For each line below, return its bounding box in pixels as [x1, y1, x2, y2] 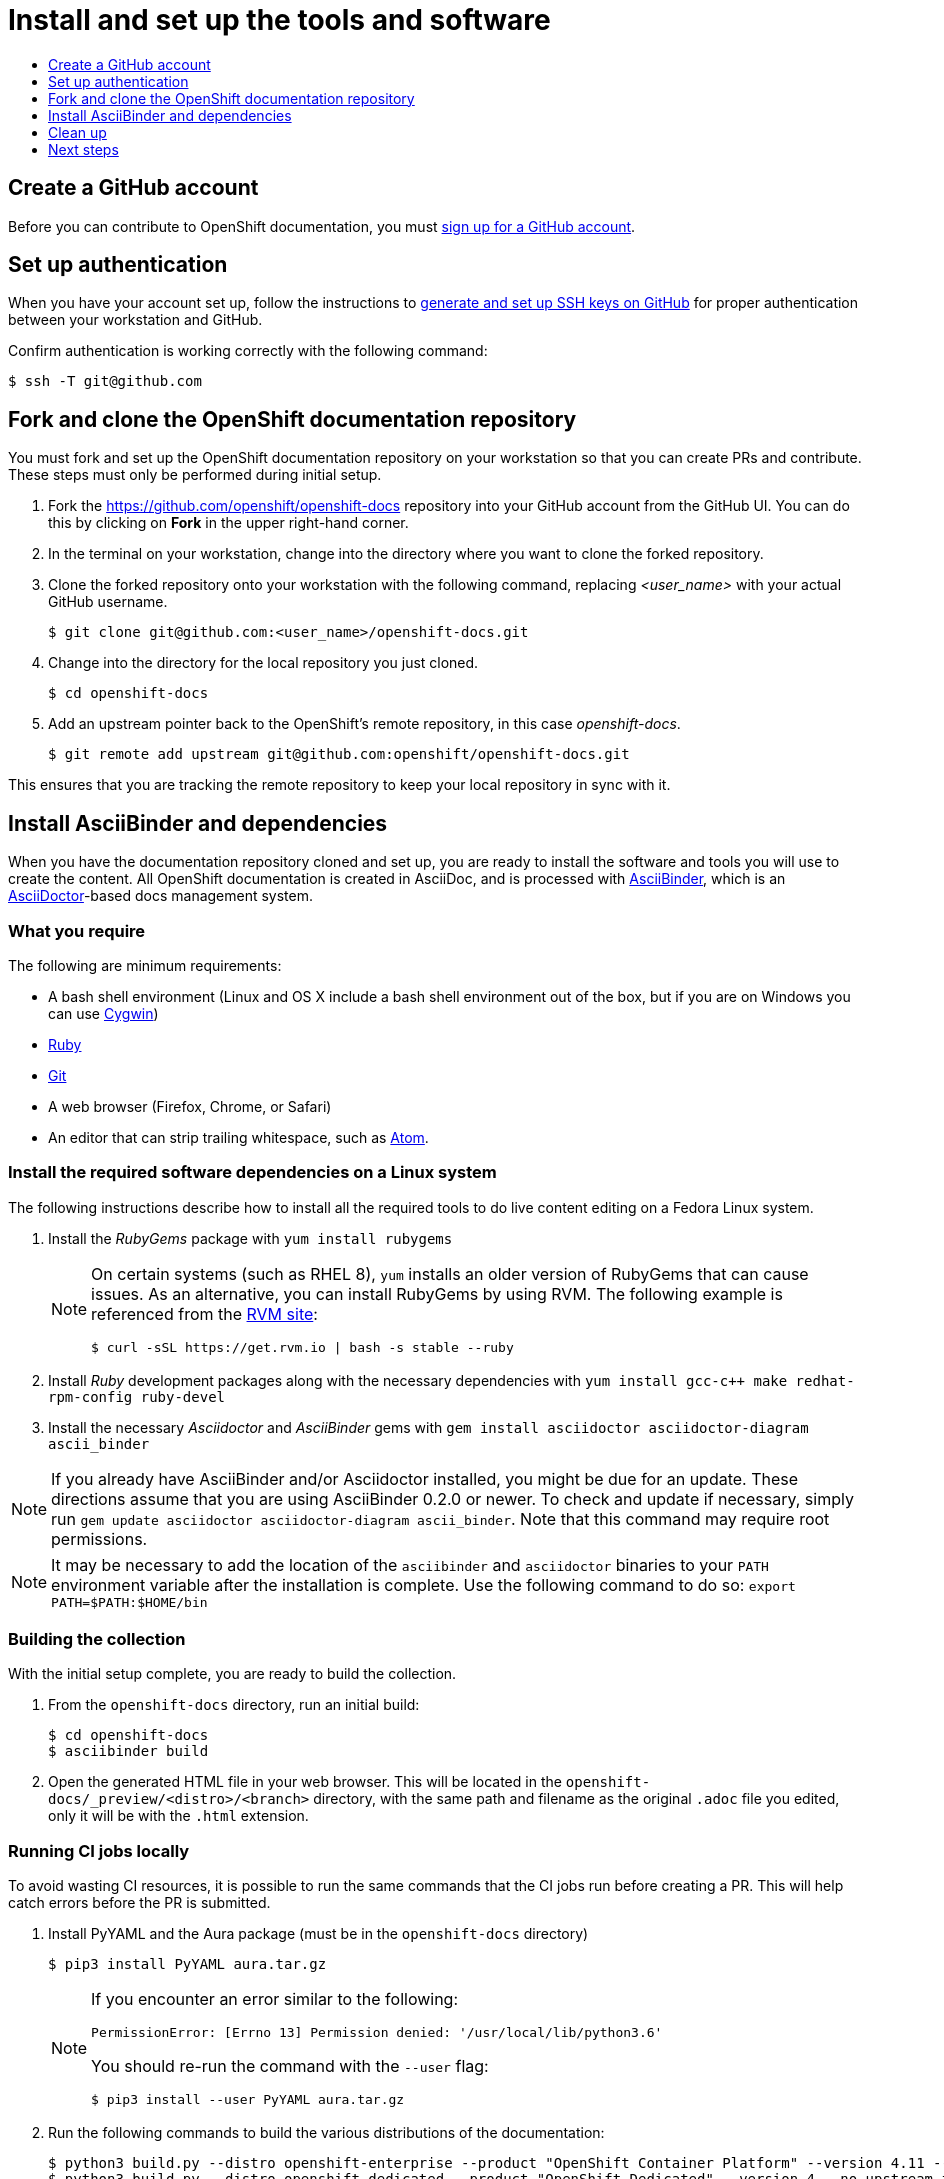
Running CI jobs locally [8, 1840, 190, 1861]
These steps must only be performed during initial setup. [8, 466, 382, 484]
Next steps [48, 140, 119, 158]
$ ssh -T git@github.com [8, 373, 202, 390]
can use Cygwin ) [48, 1004, 159, 1022]
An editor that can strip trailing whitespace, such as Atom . [48, 1128, 429, 1146]
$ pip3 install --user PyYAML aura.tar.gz [91, 2092, 405, 2108]
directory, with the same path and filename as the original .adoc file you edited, [313, 1790, 840, 1808]
